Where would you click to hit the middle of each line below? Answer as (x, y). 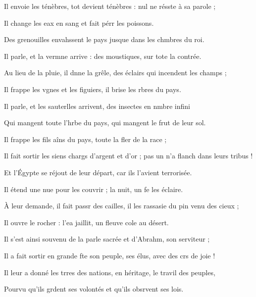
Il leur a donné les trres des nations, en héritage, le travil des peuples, (110, 272)
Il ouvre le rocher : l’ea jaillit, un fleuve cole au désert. (86, 222)
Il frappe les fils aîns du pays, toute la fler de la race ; (85, 139)
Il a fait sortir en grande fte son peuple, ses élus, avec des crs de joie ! (110, 255)
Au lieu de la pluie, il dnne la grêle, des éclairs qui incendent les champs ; (115, 73)
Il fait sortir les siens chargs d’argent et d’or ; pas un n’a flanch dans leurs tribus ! (128, 156)
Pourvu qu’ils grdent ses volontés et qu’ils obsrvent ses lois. (94, 289)
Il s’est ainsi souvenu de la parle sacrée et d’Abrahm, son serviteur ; (107, 239)
